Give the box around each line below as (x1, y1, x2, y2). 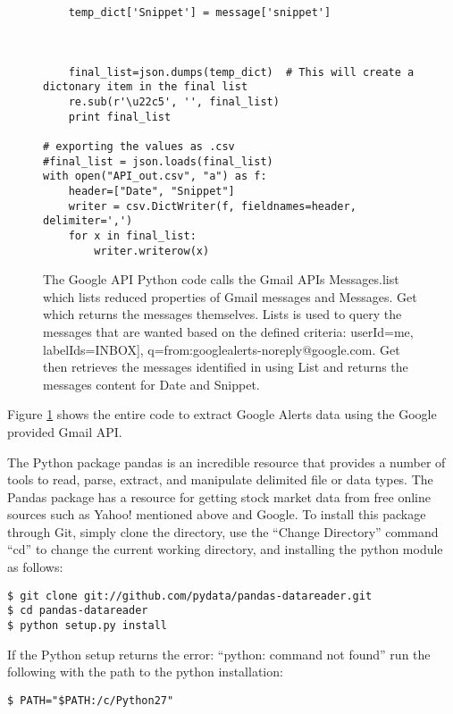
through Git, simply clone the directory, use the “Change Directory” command (7, 522, 439, 541)
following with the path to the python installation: (7, 662, 283, 681)
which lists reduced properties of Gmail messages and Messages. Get (43, 287, 417, 306)
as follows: (7, 558, 63, 576)
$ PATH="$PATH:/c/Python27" (7, 693, 174, 707)
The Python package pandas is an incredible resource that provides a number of (7, 452, 446, 471)
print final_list (68, 110, 172, 123)
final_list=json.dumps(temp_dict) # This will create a (68, 65, 415, 79)
